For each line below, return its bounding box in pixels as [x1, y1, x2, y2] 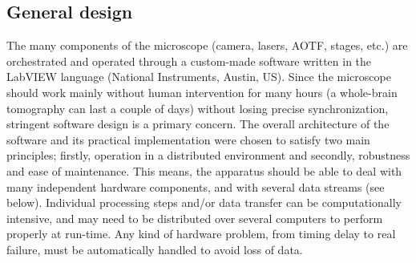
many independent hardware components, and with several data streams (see [6, 178, 385, 195]
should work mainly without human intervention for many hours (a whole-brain [6, 83, 398, 100]
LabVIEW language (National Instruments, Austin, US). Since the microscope [6, 68, 391, 85]
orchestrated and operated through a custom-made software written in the [6, 52, 372, 69]
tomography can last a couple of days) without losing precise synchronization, [6, 99, 389, 116]
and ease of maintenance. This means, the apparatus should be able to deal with [6, 162, 402, 179]
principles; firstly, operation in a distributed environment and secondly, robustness [6, 147, 410, 164]
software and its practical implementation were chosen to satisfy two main [6, 131, 370, 148]
